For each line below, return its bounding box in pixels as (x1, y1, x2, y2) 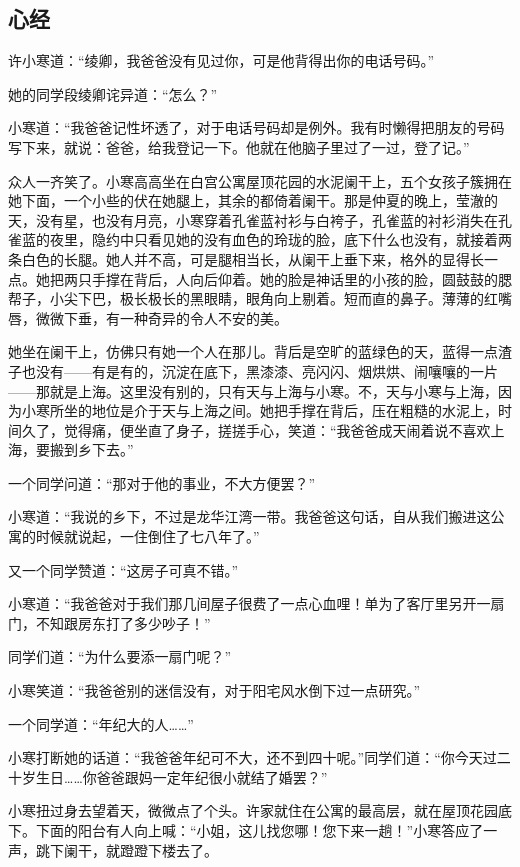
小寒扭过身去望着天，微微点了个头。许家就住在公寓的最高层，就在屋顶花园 (8, 800, 498, 821)
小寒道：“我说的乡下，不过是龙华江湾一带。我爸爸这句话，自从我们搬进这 (8, 506, 491, 527)
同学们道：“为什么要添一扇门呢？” (8, 646, 232, 667)
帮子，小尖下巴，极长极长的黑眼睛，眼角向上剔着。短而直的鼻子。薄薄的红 (8, 288, 498, 309)
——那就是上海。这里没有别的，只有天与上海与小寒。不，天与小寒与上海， (8, 380, 498, 401)
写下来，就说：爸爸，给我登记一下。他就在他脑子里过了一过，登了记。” (8, 136, 470, 157)
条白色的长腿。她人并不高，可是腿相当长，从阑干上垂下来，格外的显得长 (8, 248, 484, 269)
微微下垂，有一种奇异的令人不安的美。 (35, 307, 288, 328)
